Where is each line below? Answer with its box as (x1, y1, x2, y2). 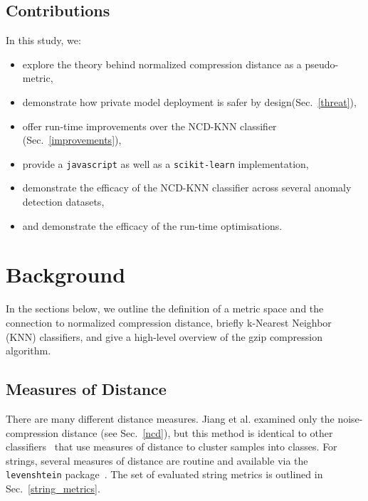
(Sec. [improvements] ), (22, 132, 122, 147)
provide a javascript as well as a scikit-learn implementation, (22, 156, 309, 171)
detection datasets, (22, 194, 105, 209)
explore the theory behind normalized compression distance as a (22, 56, 302, 71)
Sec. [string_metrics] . (6, 480, 100, 495)
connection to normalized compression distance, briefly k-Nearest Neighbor (6, 315, 332, 329)
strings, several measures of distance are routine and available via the (6, 453, 308, 468)
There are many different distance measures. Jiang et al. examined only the (6, 411, 335, 426)
